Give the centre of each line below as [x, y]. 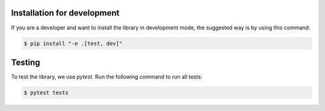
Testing [26, 62]
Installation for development [65, 13]
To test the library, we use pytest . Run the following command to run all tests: [107, 77]
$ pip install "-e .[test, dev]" [73, 43]
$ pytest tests [46, 92]
